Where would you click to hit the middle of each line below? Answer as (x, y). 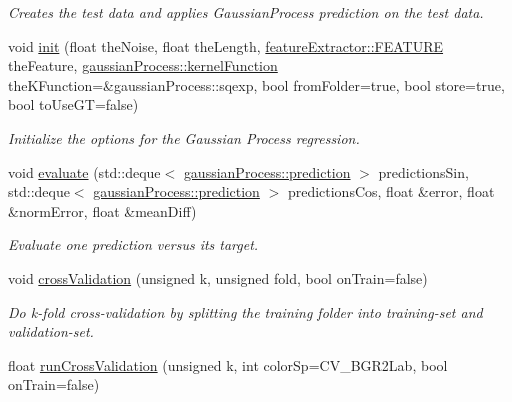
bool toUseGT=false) (73, 104)
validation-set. (51, 331)
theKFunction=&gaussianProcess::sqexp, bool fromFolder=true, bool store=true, (256, 84)
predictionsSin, (423, 171)
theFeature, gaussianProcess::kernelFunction (143, 65)
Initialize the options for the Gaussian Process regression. (184, 137)
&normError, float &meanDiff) (102, 210)
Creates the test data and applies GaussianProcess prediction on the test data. (246, 12)
